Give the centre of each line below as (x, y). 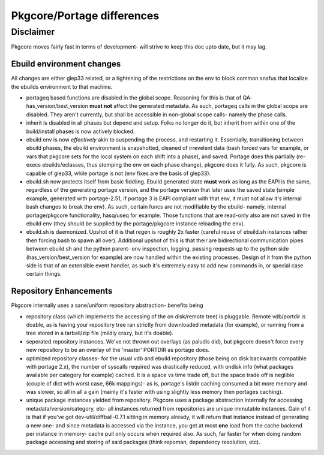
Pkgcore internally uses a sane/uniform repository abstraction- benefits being (107, 305)
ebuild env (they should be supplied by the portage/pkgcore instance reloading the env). (136, 223)
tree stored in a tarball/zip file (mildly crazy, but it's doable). (100, 333)
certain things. (44, 274)
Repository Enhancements (62, 291)
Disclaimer (33, 32)
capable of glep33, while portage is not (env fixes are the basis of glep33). (118, 173)
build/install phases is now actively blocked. (80, 131)
